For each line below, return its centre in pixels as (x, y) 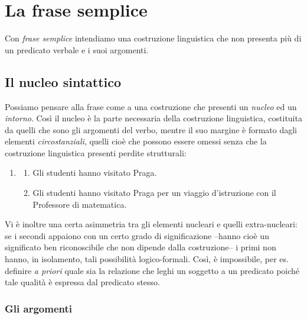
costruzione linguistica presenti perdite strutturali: (96, 152)
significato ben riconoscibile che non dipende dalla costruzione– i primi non (141, 247)
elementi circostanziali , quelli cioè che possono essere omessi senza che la (136, 141)
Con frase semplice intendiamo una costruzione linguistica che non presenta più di (153, 38)
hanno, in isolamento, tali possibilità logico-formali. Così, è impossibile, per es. (147, 259)
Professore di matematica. (80, 204)
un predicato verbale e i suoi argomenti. (77, 49)
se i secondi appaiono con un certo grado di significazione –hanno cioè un (137, 235)
